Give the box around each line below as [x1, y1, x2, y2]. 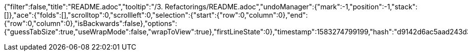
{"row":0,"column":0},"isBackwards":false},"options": [4, 19, 177, 27]
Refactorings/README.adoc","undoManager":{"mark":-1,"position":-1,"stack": [165, 2, 418, 11]
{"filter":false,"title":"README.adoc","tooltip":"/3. [4, 2, 163, 11]
